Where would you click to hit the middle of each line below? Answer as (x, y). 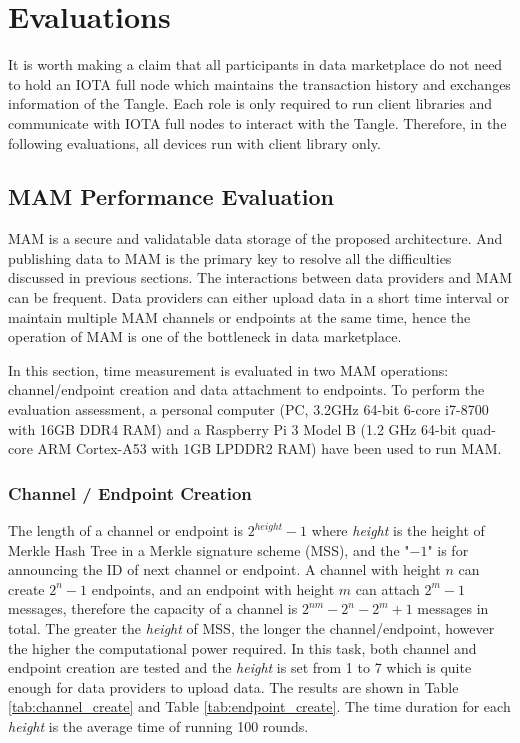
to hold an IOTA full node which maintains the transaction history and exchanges (259, 83)
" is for (448, 549)
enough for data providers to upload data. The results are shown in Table (233, 686)
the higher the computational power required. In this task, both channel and (242, 647)
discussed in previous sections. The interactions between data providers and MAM (260, 277)
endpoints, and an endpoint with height (213, 588)
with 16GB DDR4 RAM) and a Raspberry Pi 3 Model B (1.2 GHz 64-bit (232, 428)
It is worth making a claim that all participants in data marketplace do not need (255, 64)
